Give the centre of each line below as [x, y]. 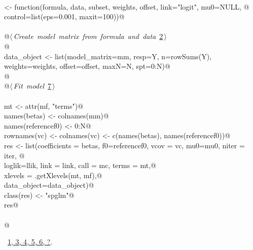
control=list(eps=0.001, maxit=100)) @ [64, 16]
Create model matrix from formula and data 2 [88, 36]
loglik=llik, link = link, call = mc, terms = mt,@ [80, 165]
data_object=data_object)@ [49, 185]
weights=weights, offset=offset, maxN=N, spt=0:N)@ [87, 66]
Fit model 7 [32, 86]
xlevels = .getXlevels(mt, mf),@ [53, 175]
